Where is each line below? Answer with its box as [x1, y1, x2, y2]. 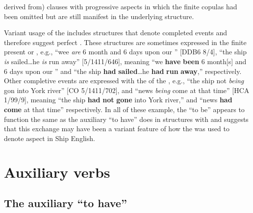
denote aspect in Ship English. [4, 133, 95, 143]
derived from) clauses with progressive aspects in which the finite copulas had [4, 1, 237, 11]
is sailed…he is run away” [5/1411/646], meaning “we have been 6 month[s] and [4, 56, 247, 66]
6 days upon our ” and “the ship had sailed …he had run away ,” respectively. [4, 66, 242, 76]
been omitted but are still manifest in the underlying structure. [4, 11, 194, 21]
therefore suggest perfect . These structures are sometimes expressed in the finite [4, 37, 247, 47]
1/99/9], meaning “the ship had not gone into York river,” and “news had [4, 95, 232, 105]
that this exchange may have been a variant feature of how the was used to [4, 123, 229, 134]
